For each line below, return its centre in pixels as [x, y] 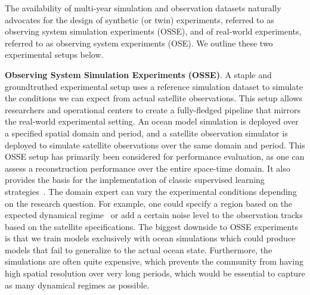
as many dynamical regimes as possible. [77, 285]
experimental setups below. [54, 55]
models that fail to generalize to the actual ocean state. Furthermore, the [139, 249]
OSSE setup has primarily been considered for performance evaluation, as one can [155, 156]
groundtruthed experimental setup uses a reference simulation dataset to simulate [154, 86]
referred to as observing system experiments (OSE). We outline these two [139, 43]
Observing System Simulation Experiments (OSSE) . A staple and [138, 74]
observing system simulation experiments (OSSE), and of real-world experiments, [153, 31]
